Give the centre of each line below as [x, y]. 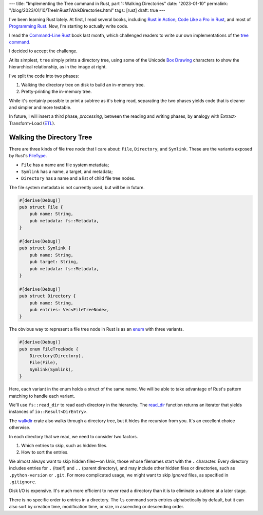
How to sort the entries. [45, 452]
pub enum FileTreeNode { [49, 349]
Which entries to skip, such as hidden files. [64, 445]
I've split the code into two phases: [44, 76]
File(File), [44, 363]
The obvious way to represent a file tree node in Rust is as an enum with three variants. [96, 329]
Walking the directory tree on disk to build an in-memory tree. [83, 85]
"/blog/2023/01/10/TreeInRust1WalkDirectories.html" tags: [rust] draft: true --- [87, 10]
